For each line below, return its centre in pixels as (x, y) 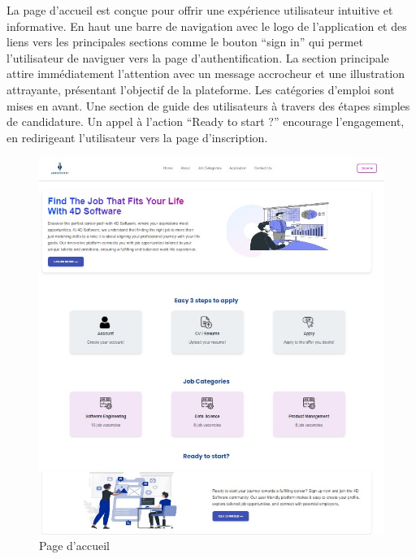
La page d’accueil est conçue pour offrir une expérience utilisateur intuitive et (200, 10)
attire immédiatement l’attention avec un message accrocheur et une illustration (206, 74)
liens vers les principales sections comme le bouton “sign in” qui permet (185, 42)
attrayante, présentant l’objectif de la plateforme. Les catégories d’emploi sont (201, 89)
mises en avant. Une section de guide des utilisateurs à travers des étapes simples (208, 105)
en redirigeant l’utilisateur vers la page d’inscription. (137, 137)
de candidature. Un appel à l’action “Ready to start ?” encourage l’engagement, (206, 121)
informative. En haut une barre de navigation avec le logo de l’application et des (207, 26)
